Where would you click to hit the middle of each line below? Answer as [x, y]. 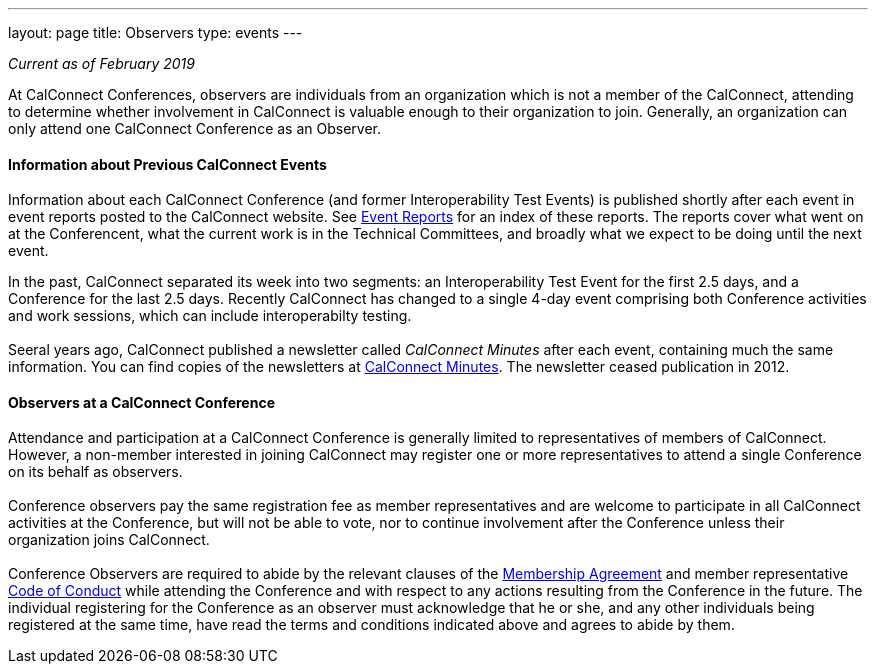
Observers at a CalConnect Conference [141, 402]
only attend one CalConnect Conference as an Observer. [195, 128]
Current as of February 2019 [101, 63]
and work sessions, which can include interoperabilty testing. [210, 316]
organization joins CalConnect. [109, 540]
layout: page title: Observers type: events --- [155, 32]
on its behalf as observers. [95, 472]
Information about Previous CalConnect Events [167, 164]
